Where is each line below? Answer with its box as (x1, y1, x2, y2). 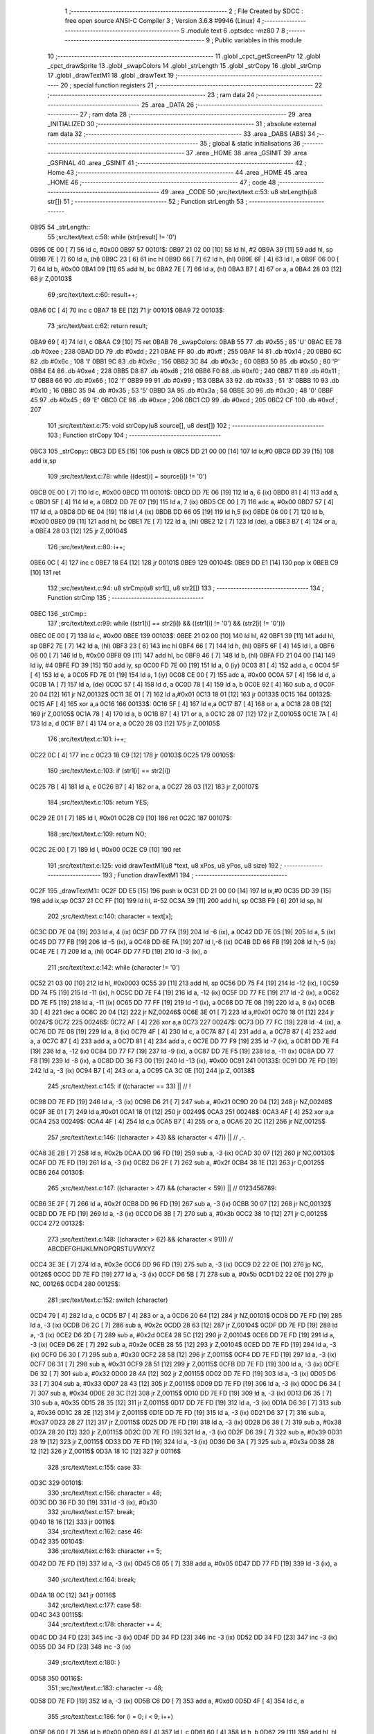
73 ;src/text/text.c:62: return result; (47, 322, 148, 330)
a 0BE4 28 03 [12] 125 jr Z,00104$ (30, 527, 127, 535)
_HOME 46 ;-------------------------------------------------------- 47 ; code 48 (47, 178, 276, 187)
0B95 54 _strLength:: (30, 223, 90, 232)
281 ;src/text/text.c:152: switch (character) (47, 1296, 168, 1304)
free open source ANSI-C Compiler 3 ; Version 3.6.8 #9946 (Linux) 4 (64, 17, 261, 25)
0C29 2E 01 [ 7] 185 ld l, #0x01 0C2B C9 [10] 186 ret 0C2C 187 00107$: (30, 814, 232, 822)
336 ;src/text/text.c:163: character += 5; (47, 1547, 162, 1555)
